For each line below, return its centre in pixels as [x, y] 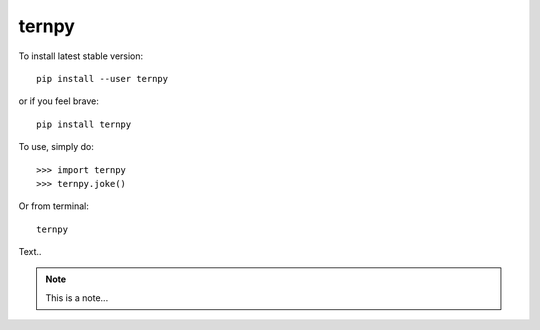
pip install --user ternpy [102, 78]
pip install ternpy [84, 124]
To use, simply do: [56, 147]
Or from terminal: [54, 206]
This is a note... [77, 297]
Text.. [30, 252]
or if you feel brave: [59, 101]
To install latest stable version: [81, 56]
